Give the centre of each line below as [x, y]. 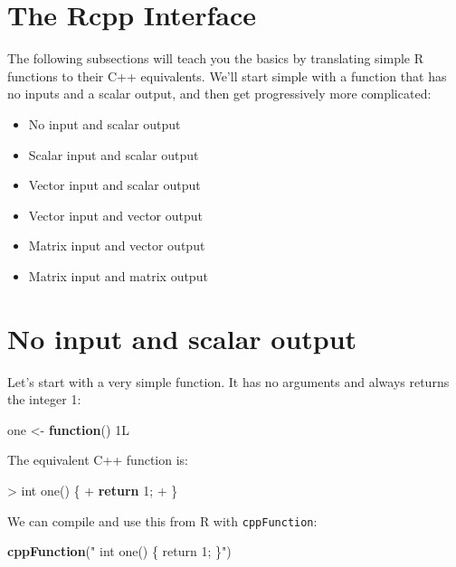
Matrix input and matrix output [118, 275]
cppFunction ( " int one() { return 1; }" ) [119, 551]
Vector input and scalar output [114, 185]
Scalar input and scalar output [114, 154]
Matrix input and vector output [117, 246]
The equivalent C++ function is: [98, 460]
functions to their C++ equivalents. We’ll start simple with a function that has [227, 76]
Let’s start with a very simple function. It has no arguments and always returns [228, 381]
